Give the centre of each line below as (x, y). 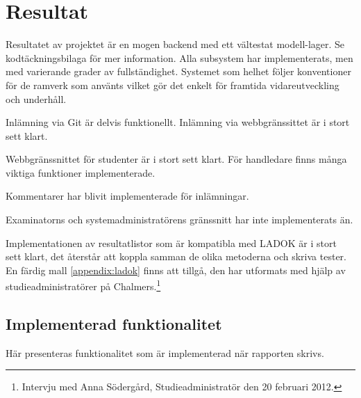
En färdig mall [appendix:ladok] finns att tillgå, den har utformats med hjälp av (176, 270)
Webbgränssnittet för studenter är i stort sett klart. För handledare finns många (176, 159)
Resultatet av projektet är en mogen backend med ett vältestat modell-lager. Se (175, 44)
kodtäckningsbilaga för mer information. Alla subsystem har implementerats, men (179, 57)
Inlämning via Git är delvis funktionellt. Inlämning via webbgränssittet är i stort (178, 122)
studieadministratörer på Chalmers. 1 (83, 285)
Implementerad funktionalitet (114, 324)
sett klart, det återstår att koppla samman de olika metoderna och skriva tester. (176, 256)
